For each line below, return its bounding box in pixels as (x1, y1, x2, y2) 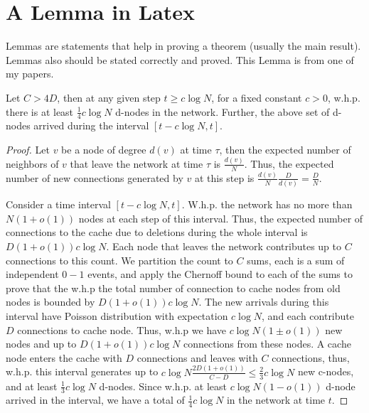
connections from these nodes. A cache (183, 336, 351, 351)
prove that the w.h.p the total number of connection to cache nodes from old (6, 280, 341, 295)
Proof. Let (6, 141, 50, 156)
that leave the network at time (70, 156, 203, 171)
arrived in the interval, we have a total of (6, 392, 185, 407)
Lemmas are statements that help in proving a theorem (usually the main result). (6, 38, 361, 53)
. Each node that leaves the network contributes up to (106, 239, 342, 254)
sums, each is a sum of (247, 252, 345, 267)
